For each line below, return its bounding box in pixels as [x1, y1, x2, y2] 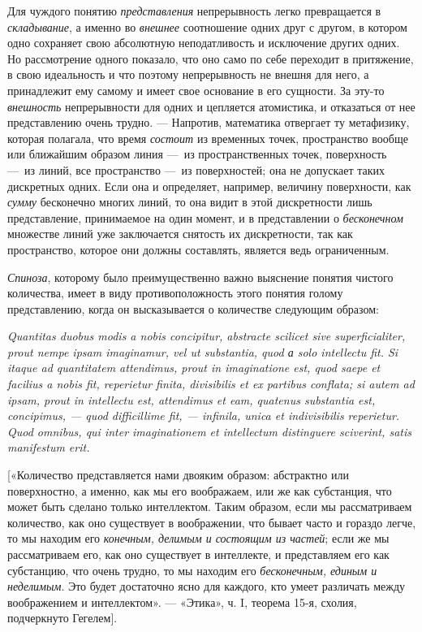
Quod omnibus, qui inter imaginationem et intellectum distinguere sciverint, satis [7, 422, 411, 439]
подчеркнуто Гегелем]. [7, 609, 118, 626]
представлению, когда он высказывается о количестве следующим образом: [7, 300, 379, 317]
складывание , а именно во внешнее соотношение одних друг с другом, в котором [7, 18, 407, 35]
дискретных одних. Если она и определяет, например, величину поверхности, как [7, 177, 411, 194]
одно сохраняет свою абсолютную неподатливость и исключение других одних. [7, 34, 400, 51]
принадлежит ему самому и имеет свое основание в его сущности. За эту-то [7, 81, 385, 98]
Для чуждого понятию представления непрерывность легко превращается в [7, 2, 381, 19]
